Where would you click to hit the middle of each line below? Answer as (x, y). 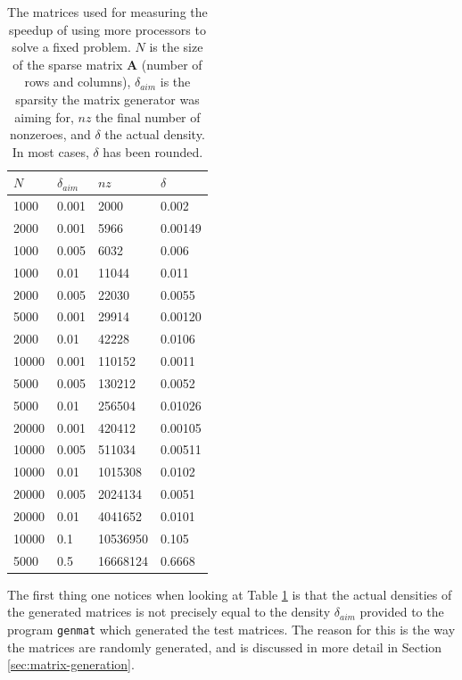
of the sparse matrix (68, 64)
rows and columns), (78, 82)
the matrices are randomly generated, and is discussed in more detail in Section (225, 647)
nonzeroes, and (50, 134)
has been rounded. (153, 151)
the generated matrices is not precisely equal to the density (169, 612)
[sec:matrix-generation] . (71, 664)
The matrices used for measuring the (107, 12)
